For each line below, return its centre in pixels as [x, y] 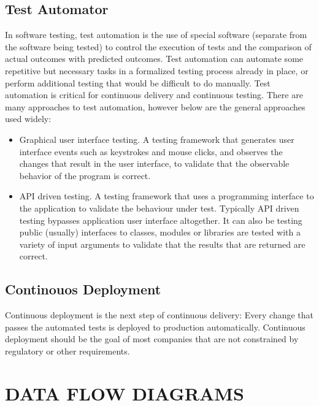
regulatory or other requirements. [67, 350]
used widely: [28, 119]
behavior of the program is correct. [85, 175]
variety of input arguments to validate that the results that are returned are [162, 244]
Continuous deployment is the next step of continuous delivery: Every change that [159, 315]
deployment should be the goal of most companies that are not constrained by [152, 339]
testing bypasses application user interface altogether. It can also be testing [161, 220]
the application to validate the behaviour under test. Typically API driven [159, 208]
